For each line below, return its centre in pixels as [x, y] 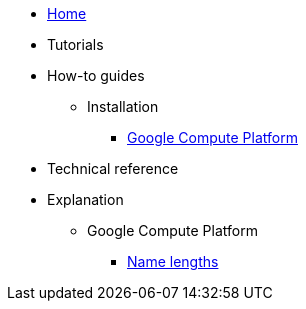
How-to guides [96, 75]
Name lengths [173, 261]
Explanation [85, 199]
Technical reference [113, 168]
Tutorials [75, 44]
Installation [123, 106]
